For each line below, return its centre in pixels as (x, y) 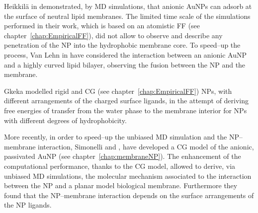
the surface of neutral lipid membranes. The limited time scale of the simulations (127, 16)
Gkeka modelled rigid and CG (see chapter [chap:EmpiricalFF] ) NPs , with (118, 91)
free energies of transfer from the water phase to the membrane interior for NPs (126, 110)
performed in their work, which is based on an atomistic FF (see (102, 26)
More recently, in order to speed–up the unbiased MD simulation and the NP (122, 137)
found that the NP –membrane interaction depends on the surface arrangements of (129, 195)
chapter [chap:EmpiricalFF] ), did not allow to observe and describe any (113, 35)
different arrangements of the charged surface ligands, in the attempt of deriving (127, 101)
